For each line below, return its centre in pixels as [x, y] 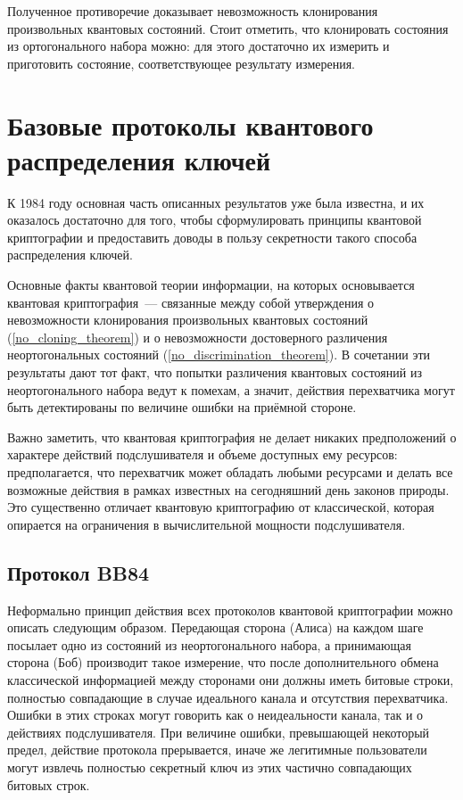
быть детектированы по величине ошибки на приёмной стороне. [182, 407]
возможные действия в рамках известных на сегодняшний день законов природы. [228, 489]
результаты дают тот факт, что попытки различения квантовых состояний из [215, 372]
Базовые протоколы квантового [190, 124]
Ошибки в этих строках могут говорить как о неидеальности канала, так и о [215, 715]
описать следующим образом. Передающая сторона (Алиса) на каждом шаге [215, 627]
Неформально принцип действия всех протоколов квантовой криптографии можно [230, 610]
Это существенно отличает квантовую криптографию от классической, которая [221, 507]
